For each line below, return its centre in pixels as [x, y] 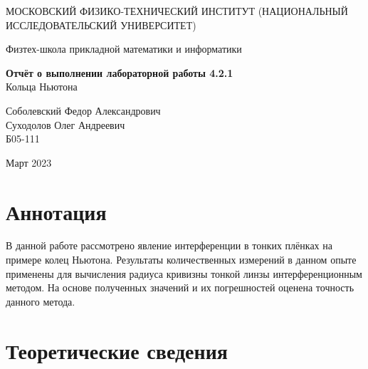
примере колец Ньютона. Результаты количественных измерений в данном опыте [181, 260]
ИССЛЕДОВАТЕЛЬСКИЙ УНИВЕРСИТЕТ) [101, 25]
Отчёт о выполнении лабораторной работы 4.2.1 [120, 72]
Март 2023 [29, 162]
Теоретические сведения [117, 350]
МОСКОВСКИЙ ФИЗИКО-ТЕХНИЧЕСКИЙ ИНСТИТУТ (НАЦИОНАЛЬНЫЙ [177, 11]
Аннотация [56, 211]
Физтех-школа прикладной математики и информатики [124, 49]
